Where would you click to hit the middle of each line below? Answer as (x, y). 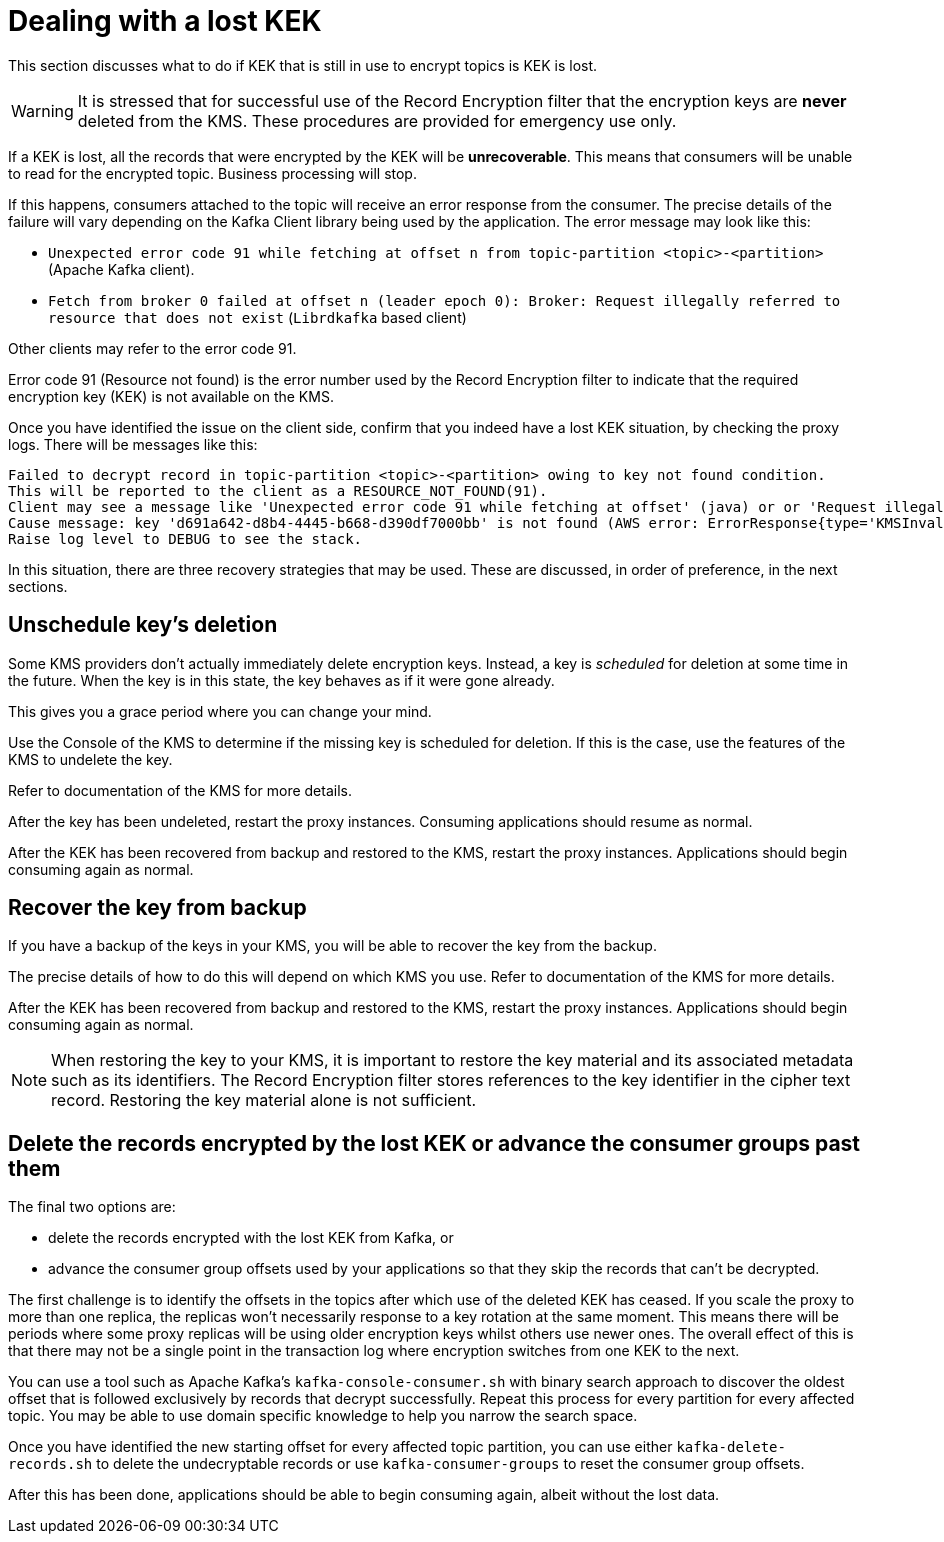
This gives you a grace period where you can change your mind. (220, 711)
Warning (42, 110)
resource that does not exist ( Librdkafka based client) (257, 317)
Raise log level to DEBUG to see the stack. (185, 538)
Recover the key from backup (157, 908)
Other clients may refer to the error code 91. (152, 348)
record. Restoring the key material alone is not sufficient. (264, 1100)
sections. (38, 586)
